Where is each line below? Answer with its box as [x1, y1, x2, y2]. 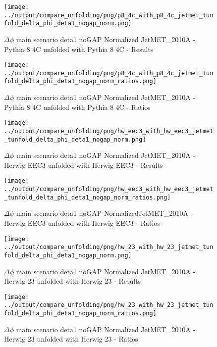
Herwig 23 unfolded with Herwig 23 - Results [4, 276, 141, 286]
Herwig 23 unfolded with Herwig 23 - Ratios [4, 334, 138, 344]
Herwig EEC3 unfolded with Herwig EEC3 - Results [4, 159, 163, 170]
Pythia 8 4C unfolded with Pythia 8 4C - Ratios [4, 101, 151, 112]
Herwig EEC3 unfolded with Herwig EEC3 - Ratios [4, 218, 160, 228]
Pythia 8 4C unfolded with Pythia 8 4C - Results [4, 44, 154, 54]
